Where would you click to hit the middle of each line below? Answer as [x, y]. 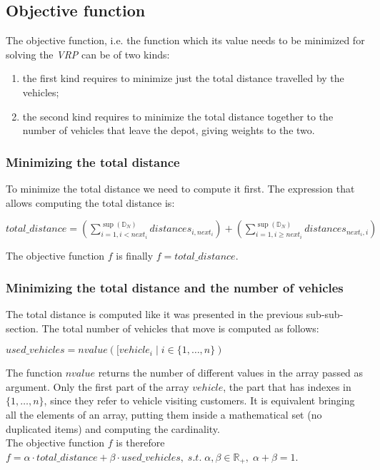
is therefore [140, 443]
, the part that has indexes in [287, 386]
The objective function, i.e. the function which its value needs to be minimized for [185, 40]
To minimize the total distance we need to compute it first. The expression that [180, 188]
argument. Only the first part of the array [97, 386]
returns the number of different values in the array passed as [231, 373]
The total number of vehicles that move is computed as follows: [180, 328]
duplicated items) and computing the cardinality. [113, 428]
